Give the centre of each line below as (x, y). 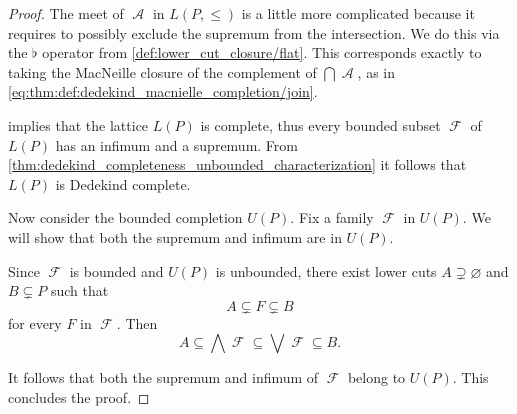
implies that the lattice (78, 124)
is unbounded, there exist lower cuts (326, 270)
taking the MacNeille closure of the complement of (162, 71)
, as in (376, 71)
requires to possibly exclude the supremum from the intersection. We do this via (254, 32)
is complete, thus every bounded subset (320, 124)
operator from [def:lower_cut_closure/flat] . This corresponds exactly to (262, 52)
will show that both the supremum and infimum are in (175, 236)
